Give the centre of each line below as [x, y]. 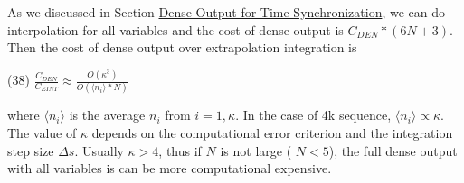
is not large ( [256, 150]
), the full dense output [393, 150]
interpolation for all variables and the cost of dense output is [175, 29]
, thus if [180, 150]
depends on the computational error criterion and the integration [272, 133]
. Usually [99, 150]
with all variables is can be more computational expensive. [170, 168]
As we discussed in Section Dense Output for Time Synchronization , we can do [227, 12]
